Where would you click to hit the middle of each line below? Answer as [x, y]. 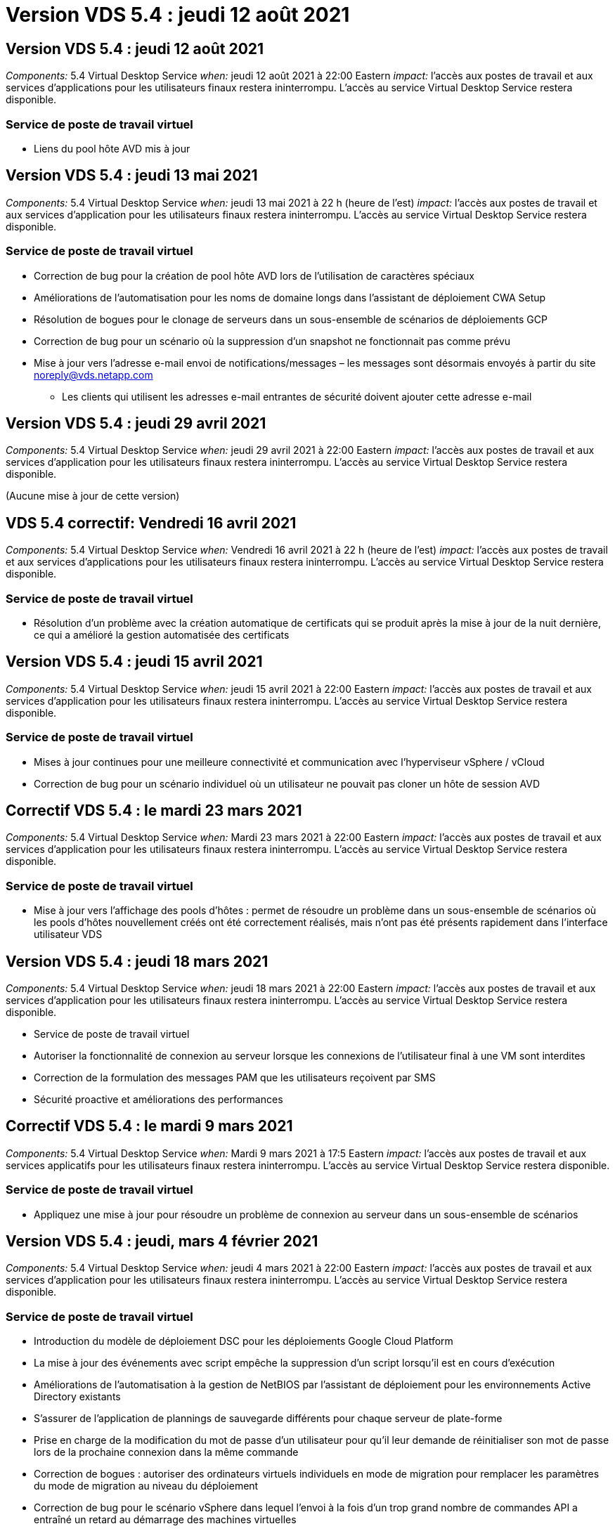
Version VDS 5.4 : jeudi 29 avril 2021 [136, 423]
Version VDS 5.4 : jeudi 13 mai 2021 [132, 176]
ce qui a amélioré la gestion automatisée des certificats [162, 634]
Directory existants [77, 1397]
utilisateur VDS [68, 934]
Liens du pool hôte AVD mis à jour [112, 148]
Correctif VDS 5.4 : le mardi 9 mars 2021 [149, 1126]
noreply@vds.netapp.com [93, 374]
